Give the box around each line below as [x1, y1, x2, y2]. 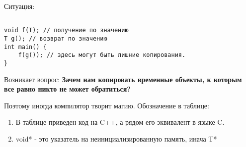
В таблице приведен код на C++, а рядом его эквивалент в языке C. [15, 117, 225, 127]
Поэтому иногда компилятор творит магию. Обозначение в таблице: [4, 100, 209, 110]
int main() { [4, 43, 47, 50]
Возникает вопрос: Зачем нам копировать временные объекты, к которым [4, 74, 242, 84]
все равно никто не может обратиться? [4, 84, 131, 94]
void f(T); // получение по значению [4, 27, 129, 34]
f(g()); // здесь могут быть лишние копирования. [18, 51, 186, 59]
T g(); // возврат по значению [4, 35, 107, 42]
